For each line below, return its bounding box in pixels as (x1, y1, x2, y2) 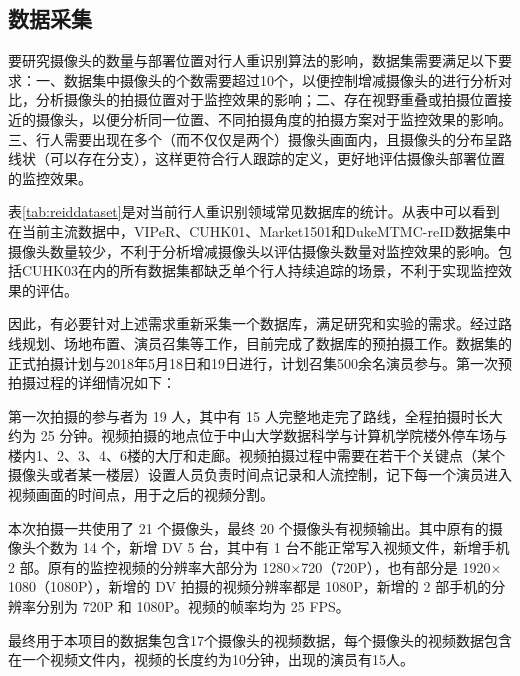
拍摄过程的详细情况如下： (8, 372, 176, 393)
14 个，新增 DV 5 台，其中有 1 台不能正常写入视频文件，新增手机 (82, 537, 510, 558)
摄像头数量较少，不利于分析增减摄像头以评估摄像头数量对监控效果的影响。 (8, 240, 498, 261)
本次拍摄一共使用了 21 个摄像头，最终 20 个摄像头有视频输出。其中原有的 (8, 517, 489, 538)
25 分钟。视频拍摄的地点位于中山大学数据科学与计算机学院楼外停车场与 (40, 425, 508, 446)
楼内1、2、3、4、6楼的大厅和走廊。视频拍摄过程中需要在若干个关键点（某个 (8, 444, 505, 465)
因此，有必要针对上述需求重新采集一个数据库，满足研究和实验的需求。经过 (8, 313, 498, 334)
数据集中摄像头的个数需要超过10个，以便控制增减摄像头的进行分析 (63, 69, 498, 90)
